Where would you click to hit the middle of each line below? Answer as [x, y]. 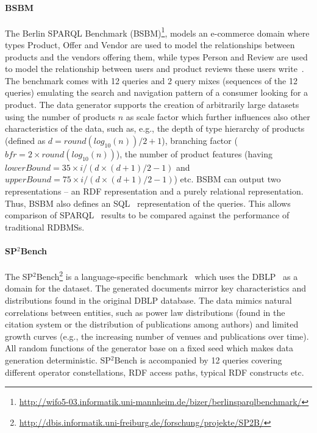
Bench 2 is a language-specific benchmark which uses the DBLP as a [167, 275]
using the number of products [60, 116]
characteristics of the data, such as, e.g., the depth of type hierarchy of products [155, 128]
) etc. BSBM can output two [227, 179]
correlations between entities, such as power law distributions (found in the [145, 312]
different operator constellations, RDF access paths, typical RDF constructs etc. [155, 372]
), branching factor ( [200, 140]
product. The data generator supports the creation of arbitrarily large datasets [152, 105]
